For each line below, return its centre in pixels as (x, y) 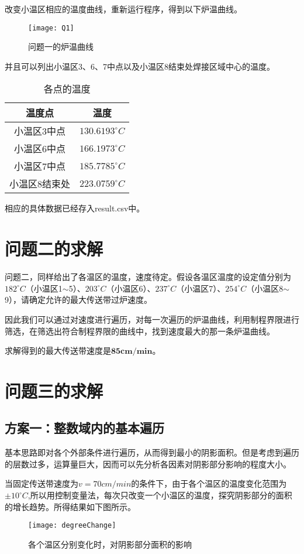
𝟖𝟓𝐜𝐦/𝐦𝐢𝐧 (132, 352)
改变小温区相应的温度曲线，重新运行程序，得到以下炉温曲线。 (123, 9)
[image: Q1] (51, 28)
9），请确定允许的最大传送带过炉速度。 (78, 300)
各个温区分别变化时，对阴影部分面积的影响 (110, 544)
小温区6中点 (40, 149)
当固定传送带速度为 (42, 483)
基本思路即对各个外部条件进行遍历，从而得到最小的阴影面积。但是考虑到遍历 (152, 452)
